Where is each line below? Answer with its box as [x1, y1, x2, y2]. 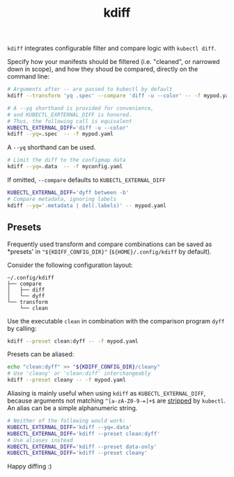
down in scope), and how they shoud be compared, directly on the [7, 65, 198, 74]
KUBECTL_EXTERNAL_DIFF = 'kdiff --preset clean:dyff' [7, 430, 160, 437]
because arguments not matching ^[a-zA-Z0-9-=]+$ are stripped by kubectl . [7, 396, 226, 405]
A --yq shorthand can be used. [7, 143, 96, 152]
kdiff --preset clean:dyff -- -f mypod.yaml [7, 337, 139, 345]
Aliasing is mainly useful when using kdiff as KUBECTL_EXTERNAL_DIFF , [7, 389, 206, 397]
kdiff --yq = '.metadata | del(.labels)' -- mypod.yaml [7, 202, 167, 209]
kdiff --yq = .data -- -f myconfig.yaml [7, 163, 123, 170]
